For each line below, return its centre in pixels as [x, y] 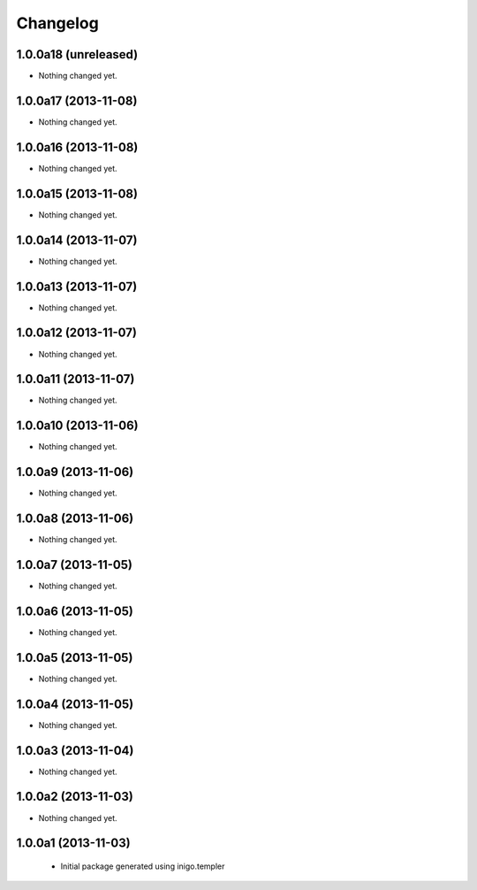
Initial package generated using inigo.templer [143, 866]
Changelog [57, 23]
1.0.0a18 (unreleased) [77, 54]
